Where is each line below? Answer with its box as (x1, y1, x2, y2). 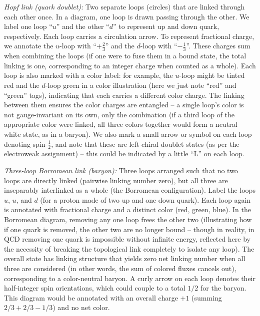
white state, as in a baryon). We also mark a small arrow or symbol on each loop (4, 128, 252, 139)
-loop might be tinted (179, 70, 245, 80)
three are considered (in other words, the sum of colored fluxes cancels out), (4, 263, 236, 273)
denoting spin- (4, 138, 48, 149)
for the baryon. (200, 283, 246, 293)
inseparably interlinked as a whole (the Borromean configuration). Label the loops (4, 185, 255, 195)
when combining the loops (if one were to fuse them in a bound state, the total (4, 50, 246, 61)
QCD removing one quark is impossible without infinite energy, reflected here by (4, 234, 250, 244)
